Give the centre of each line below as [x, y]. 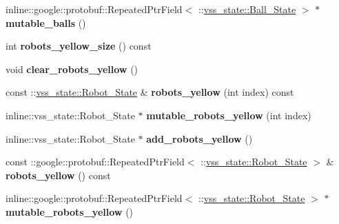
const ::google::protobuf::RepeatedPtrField [95, 162]
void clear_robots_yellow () [72, 69]
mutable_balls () [46, 22]
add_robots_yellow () [199, 138]
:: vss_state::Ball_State [247, 9]
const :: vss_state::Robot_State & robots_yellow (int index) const [150, 92]
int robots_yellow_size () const [79, 46]
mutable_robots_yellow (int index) [229, 115]
